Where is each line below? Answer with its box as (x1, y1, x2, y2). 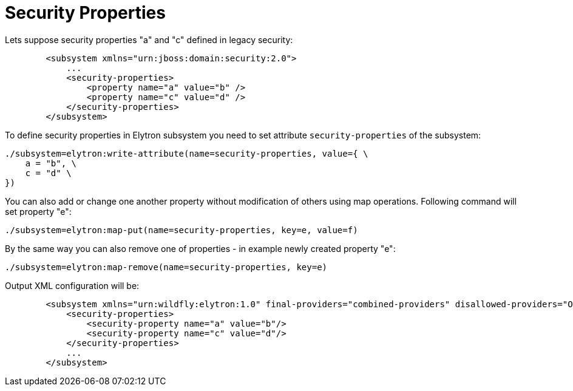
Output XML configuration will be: (5, 280, 140, 291)
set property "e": (5, 206, 72, 217)
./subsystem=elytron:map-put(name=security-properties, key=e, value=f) (5, 225, 358, 235)
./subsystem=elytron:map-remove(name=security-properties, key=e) (5, 262, 328, 272)
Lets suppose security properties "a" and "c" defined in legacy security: (5, 34, 293, 45)
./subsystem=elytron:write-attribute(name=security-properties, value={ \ (5, 148, 368, 158)
